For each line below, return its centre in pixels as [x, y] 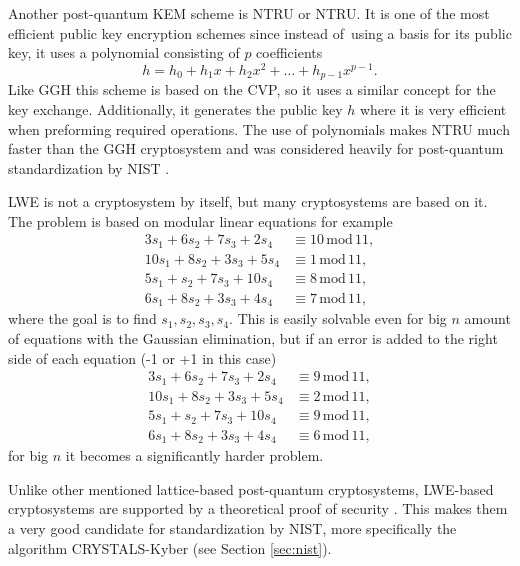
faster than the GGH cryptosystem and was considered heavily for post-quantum [256, 148]
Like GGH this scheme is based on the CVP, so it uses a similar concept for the [252, 89]
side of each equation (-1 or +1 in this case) [142, 357]
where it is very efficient [433, 108]
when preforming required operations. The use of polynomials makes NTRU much [259, 128]
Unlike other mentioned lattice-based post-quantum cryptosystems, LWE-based [251, 488]
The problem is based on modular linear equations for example [200, 220]
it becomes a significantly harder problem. [194, 455]
